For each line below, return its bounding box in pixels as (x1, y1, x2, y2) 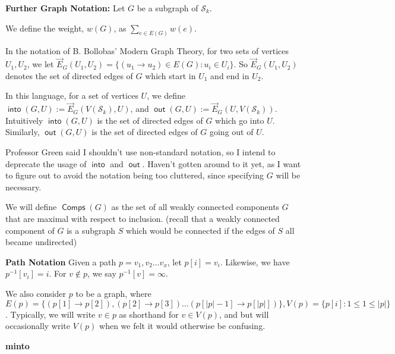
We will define (5, 201, 57, 213)
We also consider (5, 287, 67, 299)
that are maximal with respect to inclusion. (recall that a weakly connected (5, 212, 280, 225)
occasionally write (5, 319, 71, 332)
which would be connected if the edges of (125, 224, 275, 236)
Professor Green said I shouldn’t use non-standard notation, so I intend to (5, 146, 276, 158)
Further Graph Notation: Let (5, 2, 125, 14)
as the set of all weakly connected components (111, 201, 280, 213)
